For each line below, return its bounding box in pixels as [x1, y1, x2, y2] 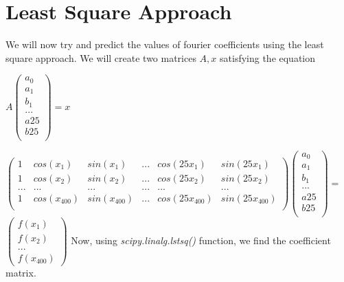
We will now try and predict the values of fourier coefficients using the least [5, 37, 324, 52]
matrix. [5, 265, 36, 279]
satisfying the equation [220, 50, 316, 65]
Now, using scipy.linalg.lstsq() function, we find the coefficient [71, 232, 331, 247]
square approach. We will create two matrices [5, 50, 196, 65]
